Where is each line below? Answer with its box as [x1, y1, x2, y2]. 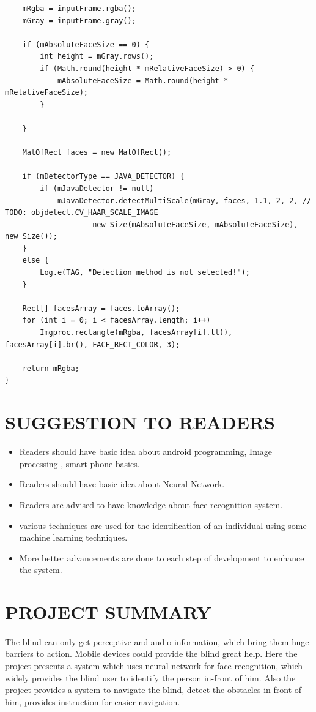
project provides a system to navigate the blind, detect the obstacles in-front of [5, 683, 302, 696]
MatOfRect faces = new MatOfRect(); [22, 148, 172, 157]
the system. [19, 563, 62, 576]
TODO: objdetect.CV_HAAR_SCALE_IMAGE [5, 208, 158, 217]
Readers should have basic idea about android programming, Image [19, 445, 273, 458]
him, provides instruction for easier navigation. [5, 695, 180, 708]
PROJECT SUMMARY [5, 599, 211, 624]
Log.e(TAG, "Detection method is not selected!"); [40, 268, 250, 277]
